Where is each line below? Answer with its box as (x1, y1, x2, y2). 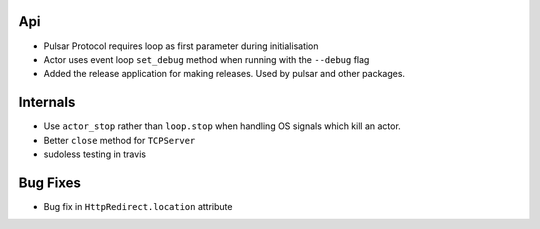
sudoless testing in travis (43, 148, 147, 160)
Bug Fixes (18, 174, 82, 191)
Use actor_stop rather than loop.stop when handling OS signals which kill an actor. (43, 120, 402, 132)
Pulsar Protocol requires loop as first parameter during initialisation (43, 40, 319, 52)
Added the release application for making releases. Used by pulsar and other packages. (43, 68, 405, 80)
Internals (18, 94, 76, 111)
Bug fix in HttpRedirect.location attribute (43, 200, 233, 212)
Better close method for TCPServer (43, 134, 196, 146)
